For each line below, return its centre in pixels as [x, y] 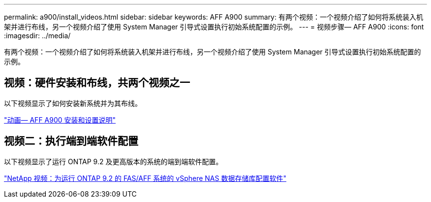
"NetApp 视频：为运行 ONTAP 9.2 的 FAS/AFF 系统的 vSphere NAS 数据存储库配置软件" [145, 178]
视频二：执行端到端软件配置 [71, 141]
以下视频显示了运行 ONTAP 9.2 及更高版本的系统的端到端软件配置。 [113, 161]
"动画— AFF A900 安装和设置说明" [60, 120]
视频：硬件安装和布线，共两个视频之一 [97, 83]
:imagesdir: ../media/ [37, 36]
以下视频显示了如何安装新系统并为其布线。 [73, 103]
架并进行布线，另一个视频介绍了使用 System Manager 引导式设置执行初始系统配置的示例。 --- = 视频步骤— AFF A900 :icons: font [214, 27]
